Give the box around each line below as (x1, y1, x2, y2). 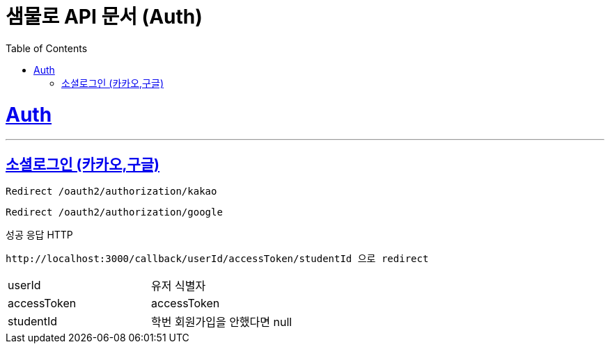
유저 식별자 (151, 279, 206, 293)
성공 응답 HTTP (6, 229, 73, 241)
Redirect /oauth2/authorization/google (6, 206, 223, 218)
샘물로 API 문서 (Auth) (6, 5, 203, 29)
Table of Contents (6, 42, 88, 54)
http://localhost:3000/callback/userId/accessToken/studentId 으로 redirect (6, 253, 429, 265)
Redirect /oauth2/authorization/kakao (6, 186, 217, 197)
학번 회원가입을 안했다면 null (151, 315, 292, 330)
